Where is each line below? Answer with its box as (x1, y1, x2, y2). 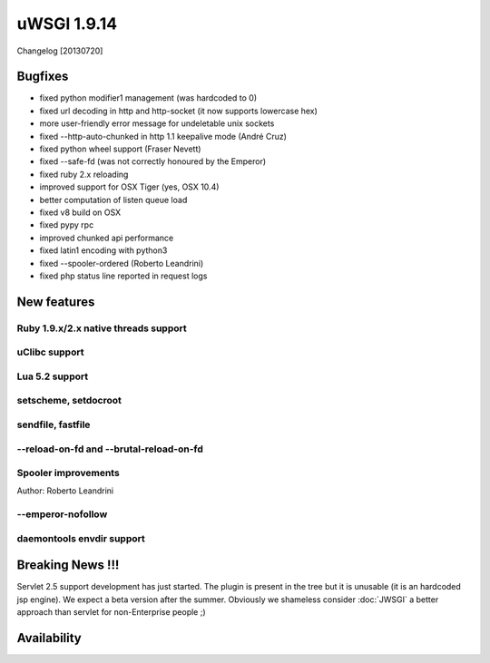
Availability (16, 630, 82, 646)
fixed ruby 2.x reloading (39, 169, 129, 180)
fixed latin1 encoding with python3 (39, 245, 168, 256)
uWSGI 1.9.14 (16, 14, 118, 34)
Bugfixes (16, 69, 69, 84)
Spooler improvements (16, 467, 120, 480)
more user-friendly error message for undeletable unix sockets (39, 118, 275, 129)
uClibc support (16, 346, 84, 358)
